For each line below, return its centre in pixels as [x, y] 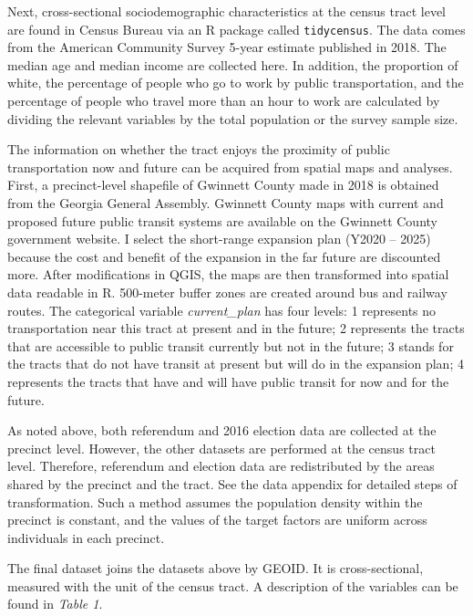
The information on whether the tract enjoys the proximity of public [199, 149]
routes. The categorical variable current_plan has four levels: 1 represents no [222, 310]
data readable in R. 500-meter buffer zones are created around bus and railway [227, 292]
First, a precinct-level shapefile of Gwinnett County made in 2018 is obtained [223, 185]
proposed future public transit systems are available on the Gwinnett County [222, 220]
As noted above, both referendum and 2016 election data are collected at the [222, 430]
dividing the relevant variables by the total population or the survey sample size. [233, 118]
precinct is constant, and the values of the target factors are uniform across [217, 520]
